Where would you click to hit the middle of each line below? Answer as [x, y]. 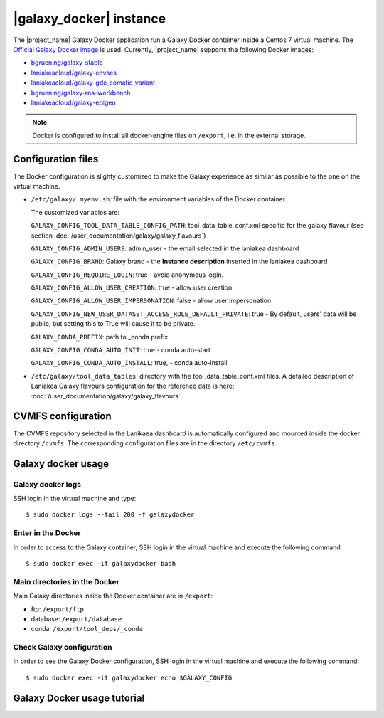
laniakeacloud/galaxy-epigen [74, 102]
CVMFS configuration [62, 416]
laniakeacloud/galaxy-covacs [74, 73]
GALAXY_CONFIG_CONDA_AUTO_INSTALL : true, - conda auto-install [129, 363]
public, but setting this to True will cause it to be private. [113, 324]
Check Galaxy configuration [63, 648]
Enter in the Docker [47, 533]
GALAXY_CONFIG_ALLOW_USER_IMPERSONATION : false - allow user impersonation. [152, 301]
